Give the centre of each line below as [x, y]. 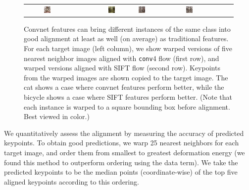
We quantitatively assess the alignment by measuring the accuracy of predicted [124, 133]
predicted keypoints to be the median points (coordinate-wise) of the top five [121, 172]
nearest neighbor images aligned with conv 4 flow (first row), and [122, 58]
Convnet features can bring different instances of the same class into [127, 29]
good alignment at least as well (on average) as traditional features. [126, 38]
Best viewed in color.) [57, 116]
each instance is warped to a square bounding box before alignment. [127, 106]
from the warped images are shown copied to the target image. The [126, 77]
